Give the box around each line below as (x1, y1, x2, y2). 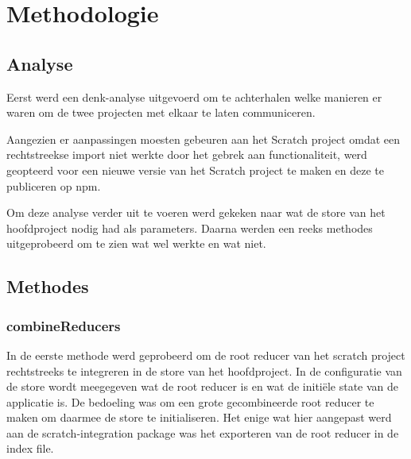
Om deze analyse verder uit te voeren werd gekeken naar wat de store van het (6, 204, 386, 221)
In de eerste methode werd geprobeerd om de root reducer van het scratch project (6, 346, 405, 363)
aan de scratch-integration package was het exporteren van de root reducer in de (6, 424, 399, 441)
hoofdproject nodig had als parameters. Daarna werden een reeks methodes (6, 219, 373, 236)
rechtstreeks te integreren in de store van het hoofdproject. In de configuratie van (6, 362, 402, 379)
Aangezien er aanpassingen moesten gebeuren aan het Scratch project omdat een (6, 130, 401, 147)
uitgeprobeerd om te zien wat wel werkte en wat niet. (6, 235, 266, 252)
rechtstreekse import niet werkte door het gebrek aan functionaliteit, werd (6, 146, 367, 163)
